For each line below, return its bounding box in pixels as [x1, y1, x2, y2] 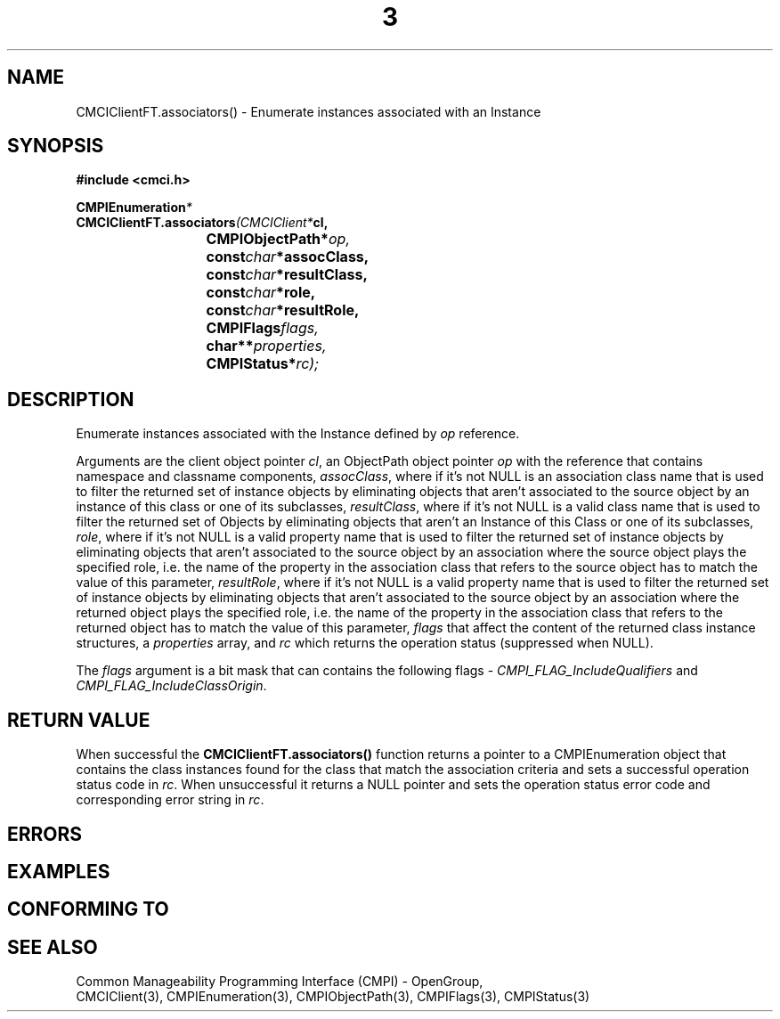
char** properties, [206, 337, 327, 355]
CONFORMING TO [7, 898, 169, 921]
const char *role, [206, 283, 316, 302]
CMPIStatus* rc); [206, 355, 319, 373]
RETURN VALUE [7, 708, 150, 731]
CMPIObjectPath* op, [206, 230, 351, 249]
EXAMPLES [7, 860, 110, 883]
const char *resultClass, [206, 265, 368, 284]
